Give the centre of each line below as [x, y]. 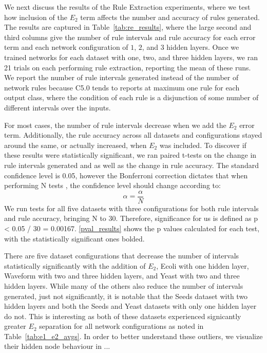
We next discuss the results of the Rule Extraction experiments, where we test [127, 7]
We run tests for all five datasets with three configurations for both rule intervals [131, 208]
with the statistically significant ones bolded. [74, 238]
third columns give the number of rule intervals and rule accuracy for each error [130, 37]
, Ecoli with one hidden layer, [203, 265]
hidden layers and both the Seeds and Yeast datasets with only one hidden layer [130, 306]
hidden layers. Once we [203, 47]
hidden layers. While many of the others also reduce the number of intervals [124, 285]
